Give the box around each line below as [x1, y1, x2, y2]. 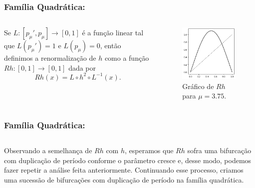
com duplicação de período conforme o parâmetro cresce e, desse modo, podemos [4, 155, 252, 165]
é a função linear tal [82, 27, 144, 38]
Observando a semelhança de [4, 145, 92, 156]
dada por [68, 62, 96, 73]
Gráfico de [182, 81, 214, 91]
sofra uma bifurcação [187, 145, 252, 156]
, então [100, 40, 121, 51]
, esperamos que [125, 145, 174, 156]
